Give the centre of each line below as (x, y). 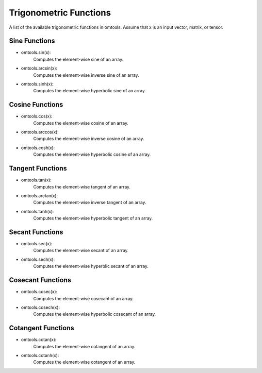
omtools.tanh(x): (38, 211)
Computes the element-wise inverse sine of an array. (86, 75)
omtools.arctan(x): (40, 195)
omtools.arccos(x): (40, 132)
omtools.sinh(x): (37, 84)
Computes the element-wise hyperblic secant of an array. (91, 266)
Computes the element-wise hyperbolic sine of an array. (90, 91)
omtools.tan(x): (36, 180)
